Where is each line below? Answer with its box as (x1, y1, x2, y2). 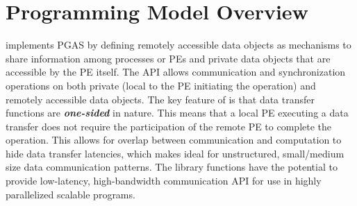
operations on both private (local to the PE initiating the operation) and (6, 78, 316, 92)
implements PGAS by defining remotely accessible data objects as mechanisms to (6, 37, 351, 52)
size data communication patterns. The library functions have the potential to (6, 160, 338, 174)
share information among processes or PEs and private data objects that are (6, 51, 331, 65)
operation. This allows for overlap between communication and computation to (6, 132, 342, 147)
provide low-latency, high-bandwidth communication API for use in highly (6, 173, 322, 188)
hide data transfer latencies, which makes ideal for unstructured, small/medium (6, 146, 344, 160)
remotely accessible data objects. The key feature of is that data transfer (6, 92, 315, 106)
